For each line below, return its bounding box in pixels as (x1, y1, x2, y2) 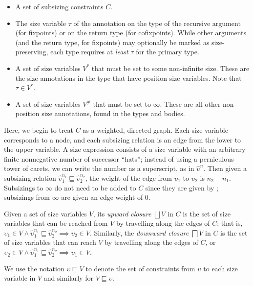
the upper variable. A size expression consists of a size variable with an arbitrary (4, 144, 246, 154)
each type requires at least (50, 47, 128, 57)
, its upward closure (93, 208, 151, 218)
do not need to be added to (54, 182, 136, 192)
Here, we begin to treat (4, 124, 74, 135)
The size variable (15, 18, 66, 28)
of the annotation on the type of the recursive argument (73, 18, 241, 28)
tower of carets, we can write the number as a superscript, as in (4, 163, 194, 173)
